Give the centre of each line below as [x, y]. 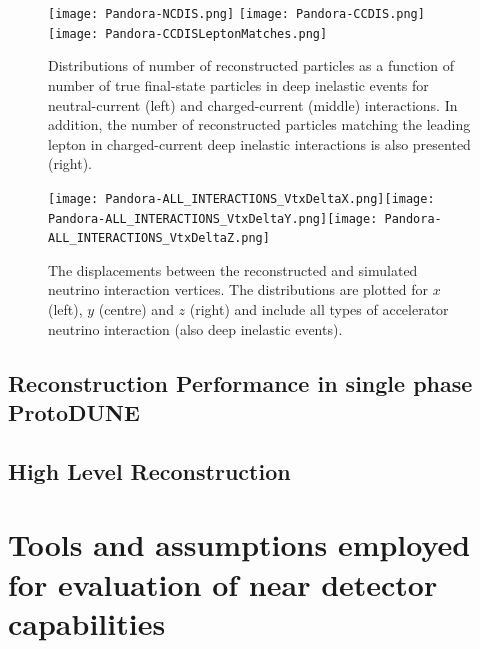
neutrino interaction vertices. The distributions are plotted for [238, 289]
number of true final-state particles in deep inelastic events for [238, 84]
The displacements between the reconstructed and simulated [233, 269]
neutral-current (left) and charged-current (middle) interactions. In [253, 104]
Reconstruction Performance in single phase [240, 382]
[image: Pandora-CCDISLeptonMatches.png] [188, 33]
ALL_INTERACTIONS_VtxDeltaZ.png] [159, 238]
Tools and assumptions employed [239, 544]
